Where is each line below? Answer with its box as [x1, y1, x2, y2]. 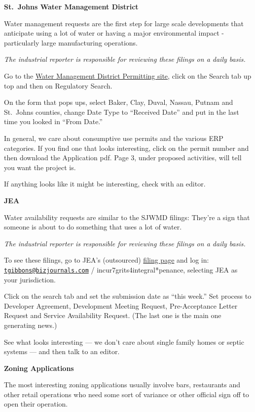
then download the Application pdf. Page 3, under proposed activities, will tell [4, 152, 242, 163]
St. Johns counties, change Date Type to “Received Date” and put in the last [4, 106, 239, 117]
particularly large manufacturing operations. [4, 37, 138, 47]
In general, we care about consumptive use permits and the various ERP [4, 133, 223, 143]
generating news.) [4, 320, 57, 330]
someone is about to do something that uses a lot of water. [4, 222, 182, 232]
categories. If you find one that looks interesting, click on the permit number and [4, 142, 249, 153]
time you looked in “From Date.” [4, 116, 103, 127]
